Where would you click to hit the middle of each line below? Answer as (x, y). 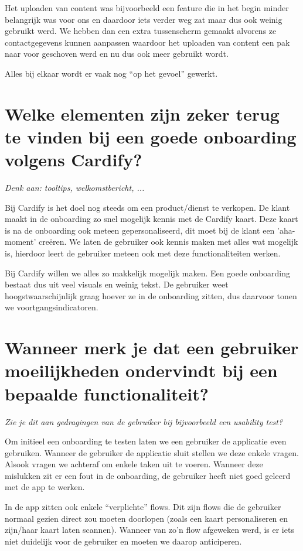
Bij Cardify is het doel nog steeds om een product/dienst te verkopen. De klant (147, 207)
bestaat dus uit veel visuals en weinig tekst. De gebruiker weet (117, 284)
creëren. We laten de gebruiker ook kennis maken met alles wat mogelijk (168, 242)
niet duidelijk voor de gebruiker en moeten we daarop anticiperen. (123, 541)
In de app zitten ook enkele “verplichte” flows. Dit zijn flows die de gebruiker (143, 507)
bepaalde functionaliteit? (107, 393)
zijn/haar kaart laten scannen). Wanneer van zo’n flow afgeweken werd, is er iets (149, 530)
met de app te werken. (45, 487)
